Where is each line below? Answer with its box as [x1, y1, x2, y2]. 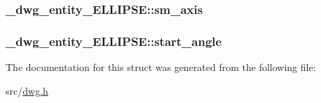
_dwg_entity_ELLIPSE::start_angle [6, 32, 222, 49]
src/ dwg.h [6, 83, 48, 97]
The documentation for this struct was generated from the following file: [6, 60, 316, 74]
